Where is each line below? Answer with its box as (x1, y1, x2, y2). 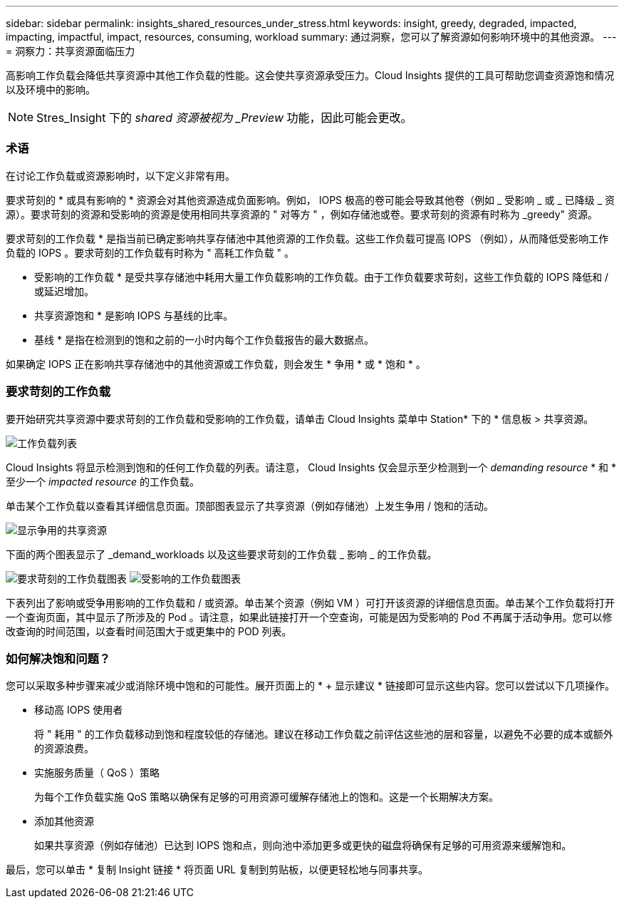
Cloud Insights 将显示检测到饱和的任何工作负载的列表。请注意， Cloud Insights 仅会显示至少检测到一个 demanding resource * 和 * (6, 461, 617, 473)
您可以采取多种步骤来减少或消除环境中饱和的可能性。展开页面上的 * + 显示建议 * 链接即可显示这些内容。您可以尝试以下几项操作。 (6, 679, 615, 692)
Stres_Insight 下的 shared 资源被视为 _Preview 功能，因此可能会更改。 (36, 111, 412, 125)
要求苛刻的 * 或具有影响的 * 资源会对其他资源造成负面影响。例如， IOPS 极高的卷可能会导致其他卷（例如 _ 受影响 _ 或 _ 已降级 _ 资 (6, 193, 615, 206)
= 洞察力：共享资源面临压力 (6, 45, 135, 57)
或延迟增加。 (34, 284, 94, 297)
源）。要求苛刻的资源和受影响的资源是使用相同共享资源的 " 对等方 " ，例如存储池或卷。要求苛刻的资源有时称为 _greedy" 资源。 (6, 207, 598, 220)
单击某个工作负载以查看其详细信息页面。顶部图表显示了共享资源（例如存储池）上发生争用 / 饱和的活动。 (6, 499, 494, 512)
